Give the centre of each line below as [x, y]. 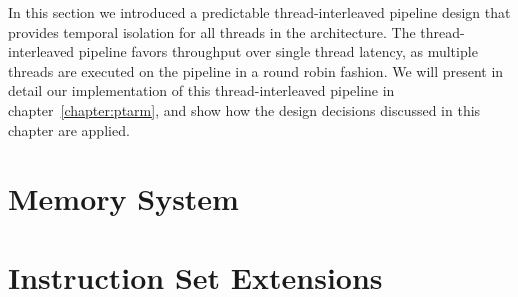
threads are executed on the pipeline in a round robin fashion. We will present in [256, 70]
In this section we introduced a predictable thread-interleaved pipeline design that [259, 12]
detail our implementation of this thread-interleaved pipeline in [201, 90]
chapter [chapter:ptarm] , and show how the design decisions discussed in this [244, 109]
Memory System [123, 198]
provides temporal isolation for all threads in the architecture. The [212, 31]
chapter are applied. [69, 129]
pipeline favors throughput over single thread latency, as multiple [278, 51]
